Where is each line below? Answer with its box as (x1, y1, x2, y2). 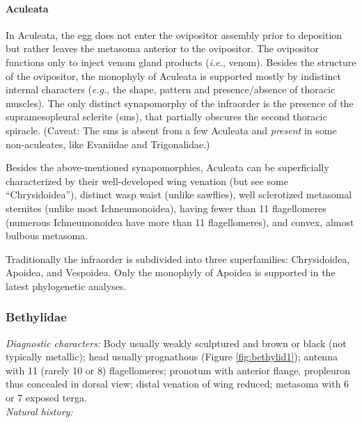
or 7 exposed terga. (6, 390, 87, 405)
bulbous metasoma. (6, 228, 88, 243)
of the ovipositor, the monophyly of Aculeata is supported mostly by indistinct (6, 68, 341, 83)
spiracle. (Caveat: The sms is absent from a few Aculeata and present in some (6, 122, 337, 137)
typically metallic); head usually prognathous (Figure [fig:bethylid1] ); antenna (6, 349, 338, 364)
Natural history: (6, 404, 73, 418)
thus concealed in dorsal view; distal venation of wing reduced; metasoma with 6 (6, 376, 349, 391)
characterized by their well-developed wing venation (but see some (6, 173, 288, 188)
